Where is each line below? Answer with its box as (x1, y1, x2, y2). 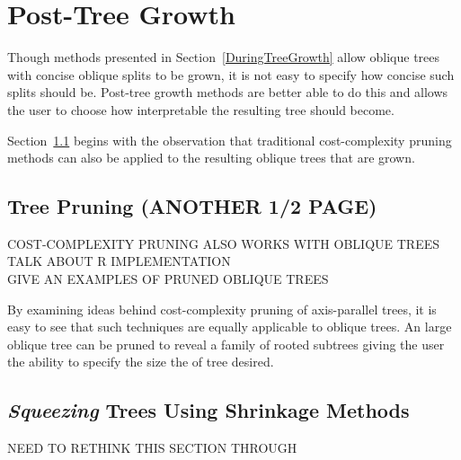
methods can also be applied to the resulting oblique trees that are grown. (7, 148, 415, 167)
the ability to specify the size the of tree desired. (7, 352, 274, 371)
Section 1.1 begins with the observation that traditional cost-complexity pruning (7, 130, 452, 149)
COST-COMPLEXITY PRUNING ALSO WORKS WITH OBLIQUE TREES (7, 234, 439, 252)
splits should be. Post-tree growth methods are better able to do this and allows (7, 83, 448, 102)
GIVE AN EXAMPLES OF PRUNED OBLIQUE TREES (7, 270, 329, 288)
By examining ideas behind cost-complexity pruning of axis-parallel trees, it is (7, 299, 437, 318)
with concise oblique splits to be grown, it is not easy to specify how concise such (7, 65, 455, 84)
